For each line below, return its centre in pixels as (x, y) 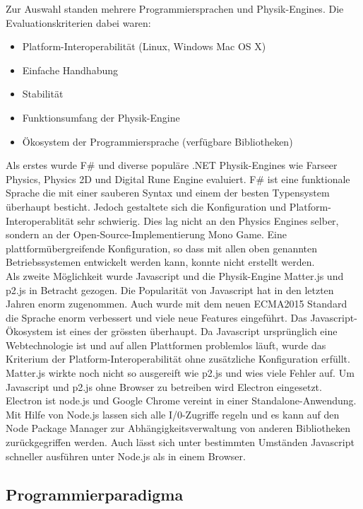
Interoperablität (40, 220)
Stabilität (43, 94)
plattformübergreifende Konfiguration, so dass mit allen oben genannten (162, 248)
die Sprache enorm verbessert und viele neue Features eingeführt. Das (156, 317)
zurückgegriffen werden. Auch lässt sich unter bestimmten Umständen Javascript (180, 442)
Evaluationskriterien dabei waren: (78, 22)
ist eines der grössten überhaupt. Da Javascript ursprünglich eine (197, 331)
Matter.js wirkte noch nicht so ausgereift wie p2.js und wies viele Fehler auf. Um (180, 373)
